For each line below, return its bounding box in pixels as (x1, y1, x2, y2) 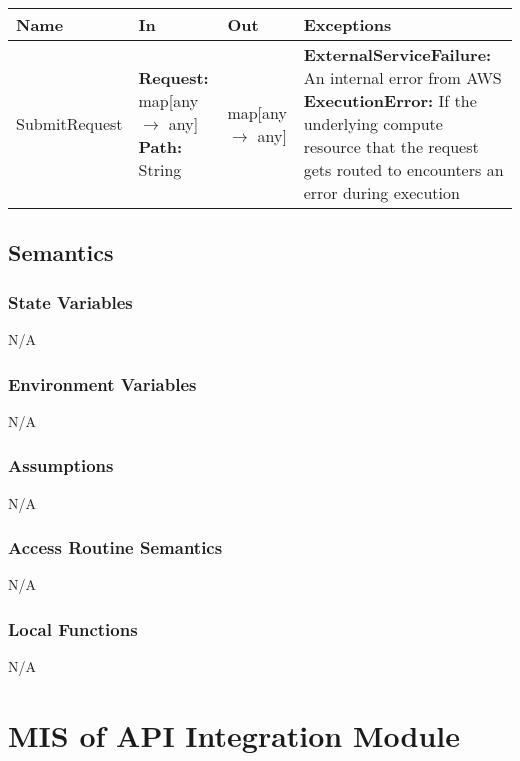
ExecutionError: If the (303, 89, 477, 112)
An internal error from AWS (303, 66, 502, 89)
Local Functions (8, 616, 138, 641)
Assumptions (8, 453, 114, 478)
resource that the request (303, 135, 479, 158)
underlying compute (303, 112, 443, 135)
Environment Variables (8, 371, 197, 396)
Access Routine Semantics (8, 535, 223, 560)
